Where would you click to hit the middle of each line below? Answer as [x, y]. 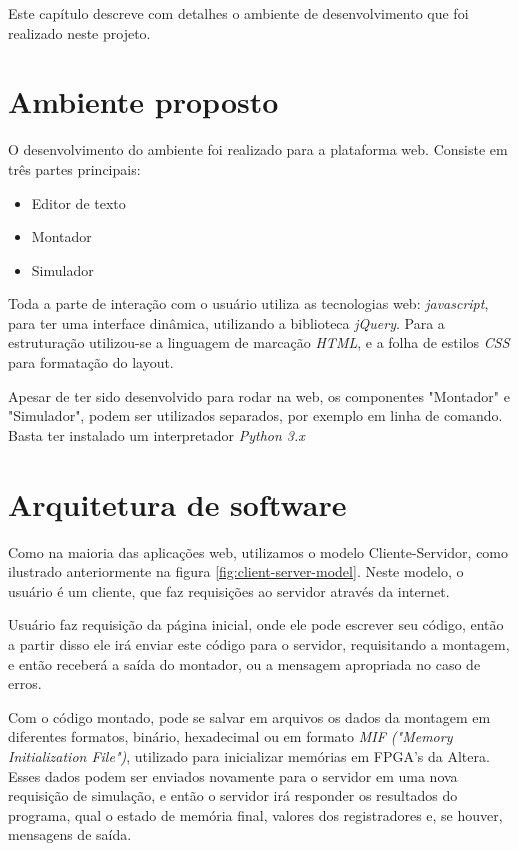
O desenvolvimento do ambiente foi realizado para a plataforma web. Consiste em [258, 149]
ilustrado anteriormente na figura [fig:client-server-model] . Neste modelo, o [236, 571]
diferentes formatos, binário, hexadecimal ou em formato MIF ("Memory [230, 736]
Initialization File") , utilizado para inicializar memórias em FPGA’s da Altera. [249, 755]
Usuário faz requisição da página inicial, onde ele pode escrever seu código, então [256, 624]
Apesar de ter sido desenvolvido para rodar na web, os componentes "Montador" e [259, 395]
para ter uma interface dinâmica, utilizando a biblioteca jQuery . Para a [226, 322]
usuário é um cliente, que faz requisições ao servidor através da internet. [229, 590]
